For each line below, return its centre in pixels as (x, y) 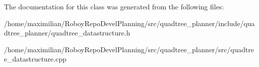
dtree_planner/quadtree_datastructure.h (67, 33)
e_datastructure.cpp (35, 59)
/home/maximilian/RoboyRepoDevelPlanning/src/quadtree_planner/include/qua (129, 23)
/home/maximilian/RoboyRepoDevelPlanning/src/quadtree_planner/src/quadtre (129, 49)
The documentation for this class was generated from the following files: (114, 6)
